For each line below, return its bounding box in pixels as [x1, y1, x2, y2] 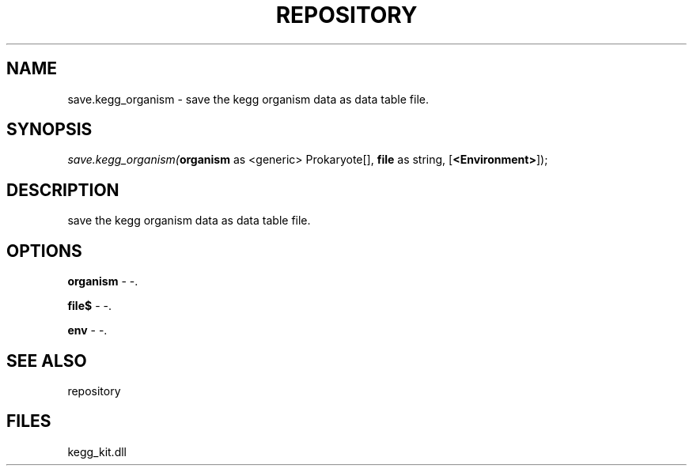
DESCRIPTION [6, 179, 119, 200]
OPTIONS [6, 240, 82, 261]
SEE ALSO [6, 350, 87, 371]
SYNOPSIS [6, 119, 93, 140]
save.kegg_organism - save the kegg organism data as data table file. [67, 92, 429, 106]
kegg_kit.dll [67, 444, 127, 459]
